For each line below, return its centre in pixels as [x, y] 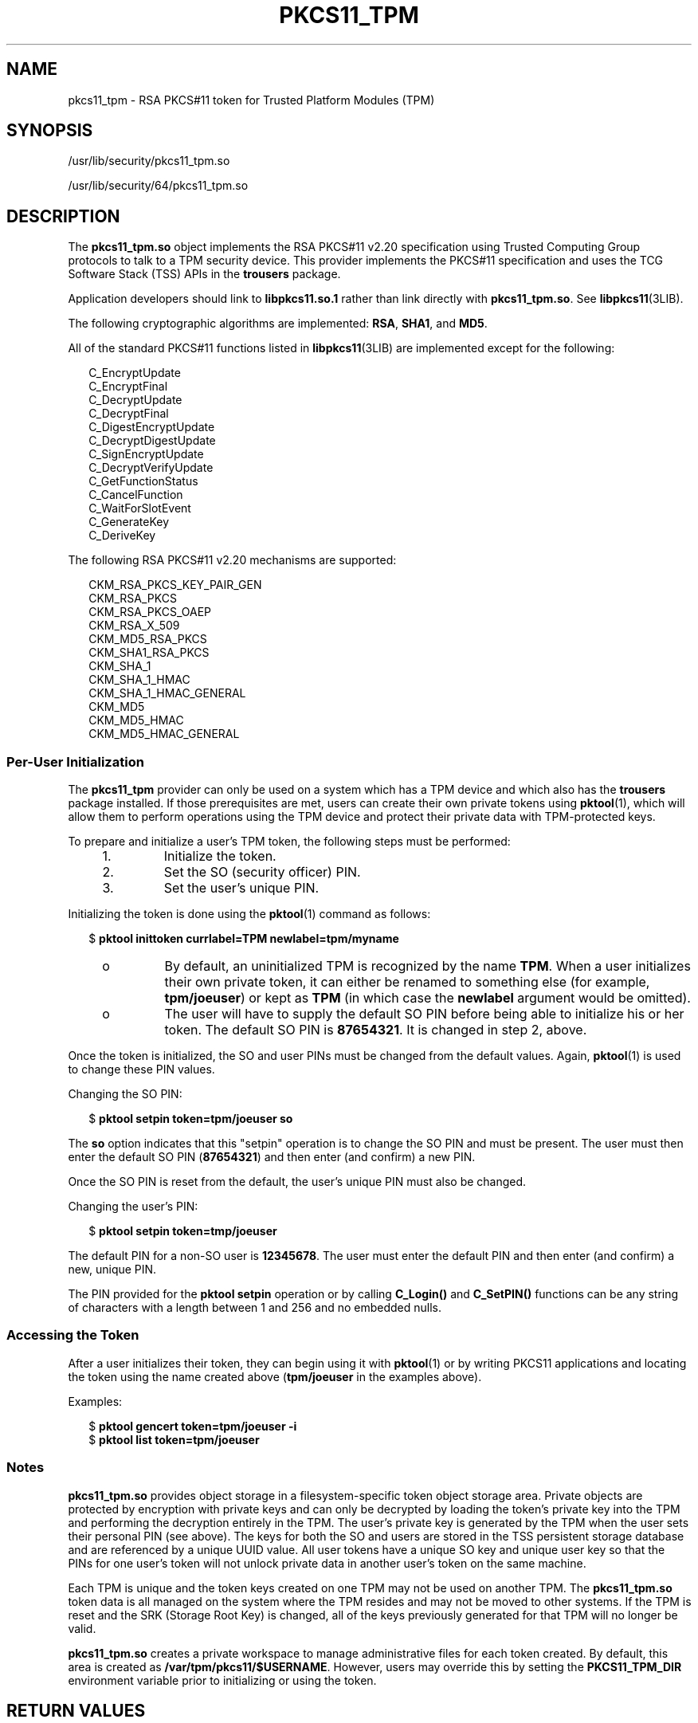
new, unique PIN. [112, 1270]
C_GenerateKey [129, 522]
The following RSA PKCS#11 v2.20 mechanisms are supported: [232, 560]
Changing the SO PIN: [125, 1094]
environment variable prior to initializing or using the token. [222, 1680]
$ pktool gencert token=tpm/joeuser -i [193, 1426]
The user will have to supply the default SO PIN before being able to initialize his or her [424, 1014]
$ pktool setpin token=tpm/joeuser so [191, 1119]
